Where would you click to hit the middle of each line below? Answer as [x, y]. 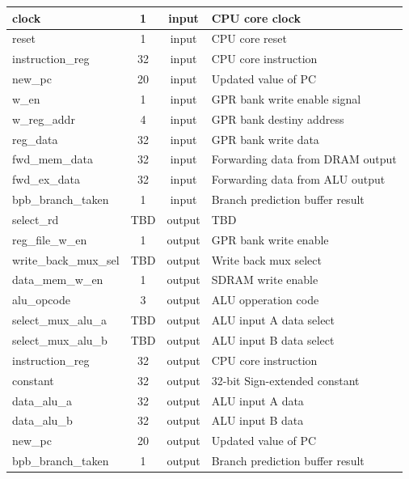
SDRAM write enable [265, 280]
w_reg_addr [44, 119]
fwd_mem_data [53, 159]
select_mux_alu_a [60, 320]
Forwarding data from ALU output [298, 179]
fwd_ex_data [46, 179]
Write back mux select [266, 259]
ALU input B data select [273, 340]
